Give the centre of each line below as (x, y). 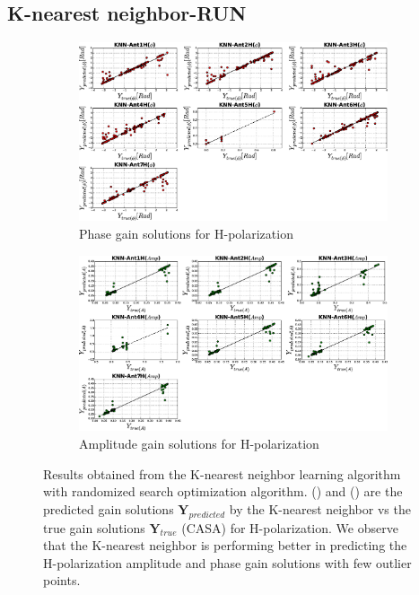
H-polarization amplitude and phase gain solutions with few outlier (227, 562)
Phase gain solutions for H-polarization (186, 233)
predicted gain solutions (109, 508)
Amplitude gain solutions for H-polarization (199, 444)
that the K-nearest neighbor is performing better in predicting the (225, 545)
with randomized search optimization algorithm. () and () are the (223, 491)
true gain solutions (94, 527)
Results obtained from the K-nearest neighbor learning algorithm (222, 473)
